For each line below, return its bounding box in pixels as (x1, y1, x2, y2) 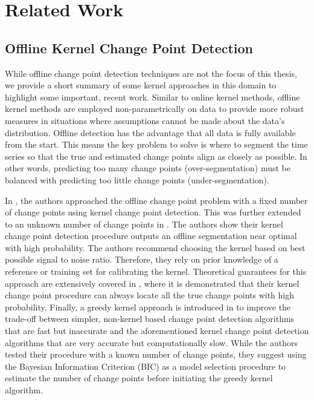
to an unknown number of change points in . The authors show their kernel (5, 217, 283, 230)
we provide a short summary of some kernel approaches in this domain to (5, 79, 277, 91)
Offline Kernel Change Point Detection (5, 38, 254, 57)
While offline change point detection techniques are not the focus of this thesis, (5, 67, 297, 79)
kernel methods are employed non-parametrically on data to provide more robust (5, 102, 304, 115)
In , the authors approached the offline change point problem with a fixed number (5, 194, 308, 206)
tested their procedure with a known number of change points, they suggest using (5, 348, 307, 361)
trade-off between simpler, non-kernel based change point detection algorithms (5, 312, 295, 325)
